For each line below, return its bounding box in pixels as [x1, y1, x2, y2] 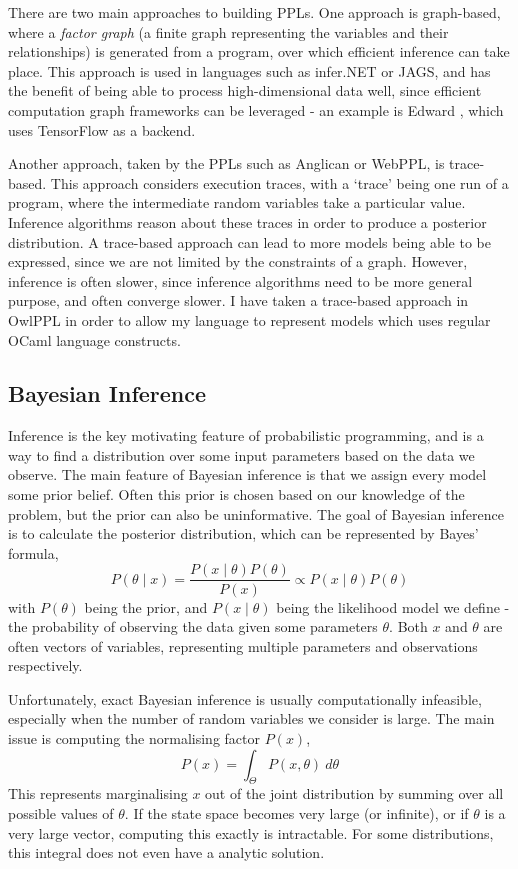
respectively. [8, 655, 83, 676]
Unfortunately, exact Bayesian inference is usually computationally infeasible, [8, 688, 482, 709]
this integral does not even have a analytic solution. [8, 842, 325, 863]
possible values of [8, 803, 114, 824]
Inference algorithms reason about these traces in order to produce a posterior [8, 211, 487, 232]
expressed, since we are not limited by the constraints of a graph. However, [8, 251, 468, 272]
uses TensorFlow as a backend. [8, 119, 196, 140]
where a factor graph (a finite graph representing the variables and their [8, 21, 449, 42]
